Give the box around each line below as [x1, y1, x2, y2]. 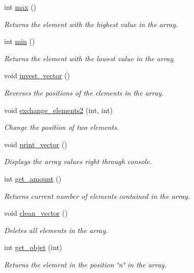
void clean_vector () [4, 208, 68, 218]
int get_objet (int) [4, 242, 62, 253]
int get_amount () [4, 173, 62, 184]
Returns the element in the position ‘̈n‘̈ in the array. [4, 259, 167, 269]
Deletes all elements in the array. [4, 224, 108, 235]
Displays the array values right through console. [4, 156, 152, 167]
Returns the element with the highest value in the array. [4, 18, 178, 29]
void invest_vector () [4, 70, 70, 81]
